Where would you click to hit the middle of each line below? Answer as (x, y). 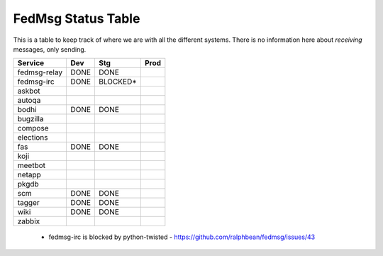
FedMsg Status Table (77, 18)
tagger (29, 203)
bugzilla (30, 119)
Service (31, 63)
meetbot (32, 165)
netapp (29, 175)
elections (33, 138)
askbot (29, 91)
